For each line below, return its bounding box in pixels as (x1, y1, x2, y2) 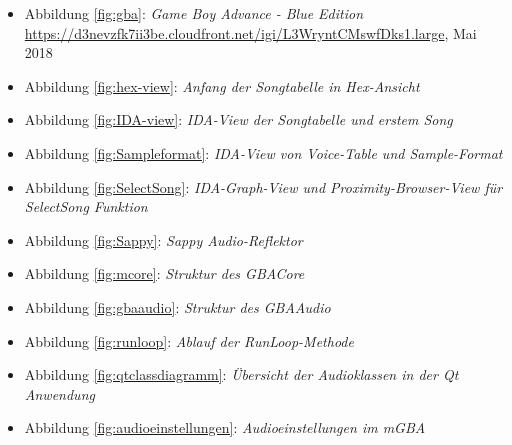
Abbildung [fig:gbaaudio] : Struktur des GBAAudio (24, 296, 331, 317)
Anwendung (24, 383, 95, 404)
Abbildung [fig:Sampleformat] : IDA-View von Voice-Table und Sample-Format (24, 142, 503, 163)
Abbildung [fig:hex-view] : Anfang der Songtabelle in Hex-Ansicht (24, 75, 420, 96)
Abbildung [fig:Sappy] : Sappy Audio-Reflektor (24, 229, 303, 250)
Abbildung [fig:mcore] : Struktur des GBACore (24, 263, 305, 284)
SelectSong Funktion (24, 196, 148, 217)
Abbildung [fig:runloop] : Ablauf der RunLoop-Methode (24, 330, 354, 351)
